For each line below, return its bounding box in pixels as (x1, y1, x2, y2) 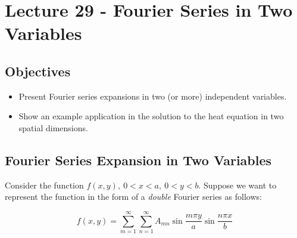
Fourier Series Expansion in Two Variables (5, 150, 272, 169)
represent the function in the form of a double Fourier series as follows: (5, 190, 262, 203)
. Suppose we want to (198, 178, 277, 191)
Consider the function (5, 178, 84, 191)
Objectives (5, 61, 71, 80)
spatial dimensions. (18, 121, 88, 134)
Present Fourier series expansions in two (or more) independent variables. (18, 89, 287, 102)
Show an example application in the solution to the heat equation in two (18, 110, 284, 122)
